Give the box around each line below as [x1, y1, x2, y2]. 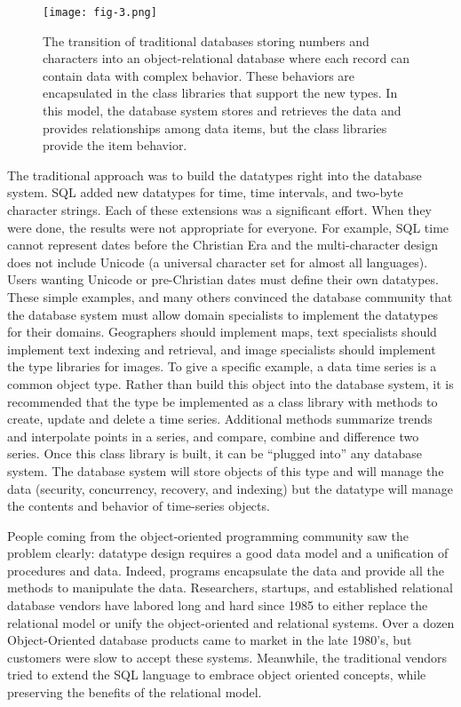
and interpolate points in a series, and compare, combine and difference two [7, 426, 419, 445]
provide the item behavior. [43, 136, 187, 155]
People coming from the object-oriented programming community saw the [7, 526, 409, 544]
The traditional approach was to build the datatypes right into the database [7, 165, 422, 184]
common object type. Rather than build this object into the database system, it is [7, 374, 454, 393]
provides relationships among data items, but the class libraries [43, 118, 387, 137]
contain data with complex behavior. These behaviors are [43, 66, 355, 84]
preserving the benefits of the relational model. [7, 683, 262, 702]
